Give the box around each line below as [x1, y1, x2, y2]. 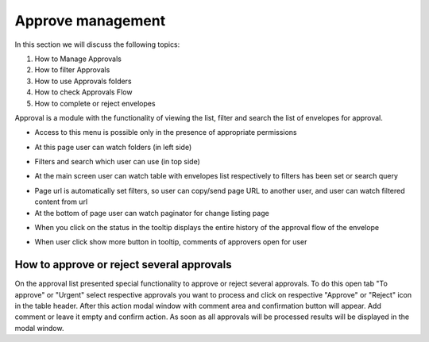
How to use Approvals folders [34, 76, 132, 86]
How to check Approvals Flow [34, 87, 133, 97]
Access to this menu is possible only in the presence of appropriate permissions [34, 128, 297, 137]
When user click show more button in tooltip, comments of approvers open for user [34, 237, 307, 247]
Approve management [14, 12, 166, 29]
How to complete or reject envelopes [34, 98, 156, 108]
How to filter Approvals [34, 65, 110, 75]
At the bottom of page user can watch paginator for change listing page [34, 208, 269, 217]
